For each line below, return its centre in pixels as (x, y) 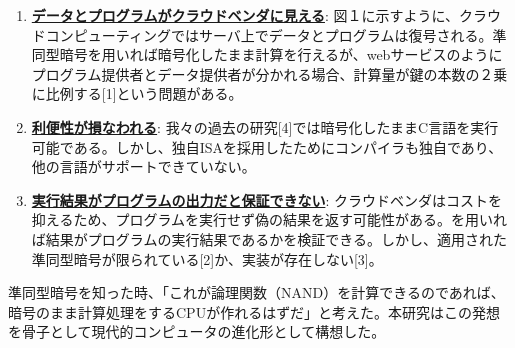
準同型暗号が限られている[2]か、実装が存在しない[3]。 (207, 258)
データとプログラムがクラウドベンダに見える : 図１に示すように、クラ (259, 15)
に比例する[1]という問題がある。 (137, 93)
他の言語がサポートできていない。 (143, 166)
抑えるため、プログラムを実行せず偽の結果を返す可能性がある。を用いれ (269, 219)
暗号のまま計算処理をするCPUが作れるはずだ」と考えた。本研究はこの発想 (254, 311)
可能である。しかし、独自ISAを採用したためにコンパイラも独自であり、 (267, 146)
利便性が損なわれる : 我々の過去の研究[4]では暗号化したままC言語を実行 (265, 126)
